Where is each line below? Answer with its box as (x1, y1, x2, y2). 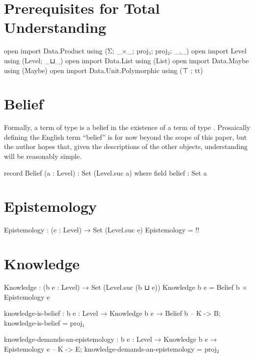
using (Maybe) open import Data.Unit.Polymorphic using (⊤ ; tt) (4, 65, 203, 75)
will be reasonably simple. (4, 151, 82, 161)
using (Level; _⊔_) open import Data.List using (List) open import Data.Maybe (4, 55, 249, 65)
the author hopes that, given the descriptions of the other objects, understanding (4, 141, 248, 152)
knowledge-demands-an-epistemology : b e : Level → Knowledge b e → (4, 334, 217, 344)
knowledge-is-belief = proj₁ (4, 317, 85, 328)
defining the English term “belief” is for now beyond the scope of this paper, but (4, 131, 247, 142)
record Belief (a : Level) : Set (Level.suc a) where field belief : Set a (4, 167, 207, 178)
